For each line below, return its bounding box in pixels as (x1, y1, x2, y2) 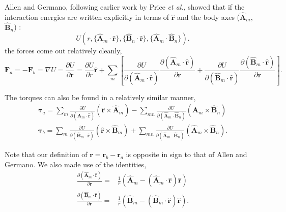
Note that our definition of (5, 148, 88, 159)
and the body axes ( (177, 11, 240, 22)
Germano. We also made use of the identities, (5, 159, 147, 169)
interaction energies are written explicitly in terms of (5, 11, 169, 22)
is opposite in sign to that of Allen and (126, 148, 247, 159)
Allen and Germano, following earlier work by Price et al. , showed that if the (5, 2, 245, 12)
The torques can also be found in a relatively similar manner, (5, 92, 196, 102)
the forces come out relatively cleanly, (5, 45, 122, 56)
